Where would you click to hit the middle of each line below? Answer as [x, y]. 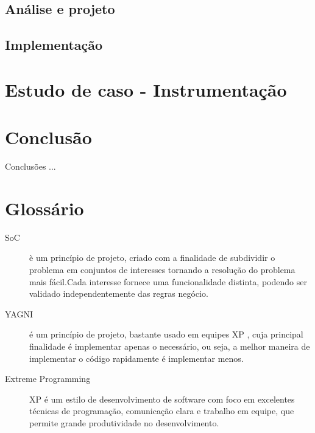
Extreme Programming [48, 379]
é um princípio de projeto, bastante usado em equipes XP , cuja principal [166, 334]
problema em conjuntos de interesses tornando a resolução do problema [162, 269]
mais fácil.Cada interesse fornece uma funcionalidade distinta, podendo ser [168, 281]
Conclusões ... [30, 166]
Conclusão [48, 137]
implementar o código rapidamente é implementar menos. [136, 358]
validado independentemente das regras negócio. [119, 293]
